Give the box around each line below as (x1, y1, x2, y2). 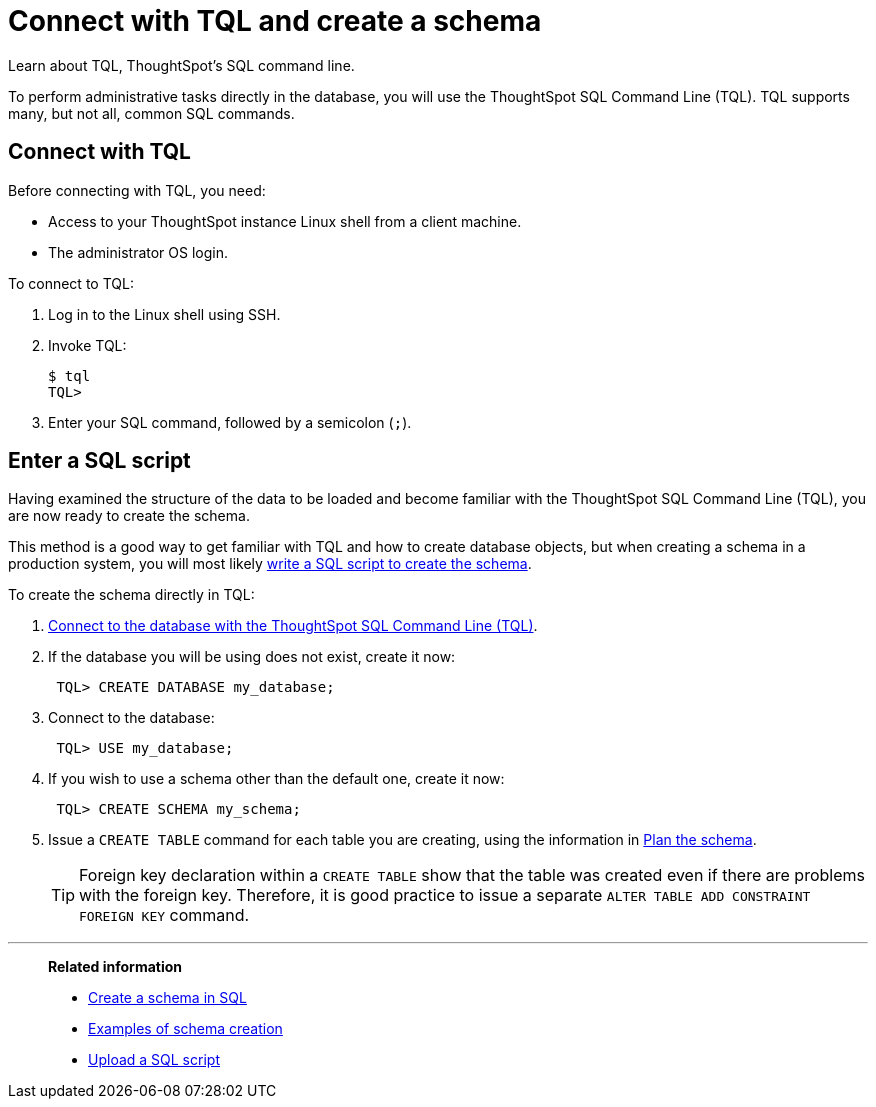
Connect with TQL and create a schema (8, 4, 542, 38)
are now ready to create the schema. (8, 507, 250, 525)
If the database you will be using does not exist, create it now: (48, 648, 456, 666)
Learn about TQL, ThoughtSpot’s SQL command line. (8, 56, 355, 74)
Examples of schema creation (88, 1020, 283, 1038)
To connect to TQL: (8, 274, 134, 292)
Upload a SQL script (88, 1051, 220, 1069)
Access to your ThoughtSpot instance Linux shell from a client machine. (48, 212, 522, 230)
